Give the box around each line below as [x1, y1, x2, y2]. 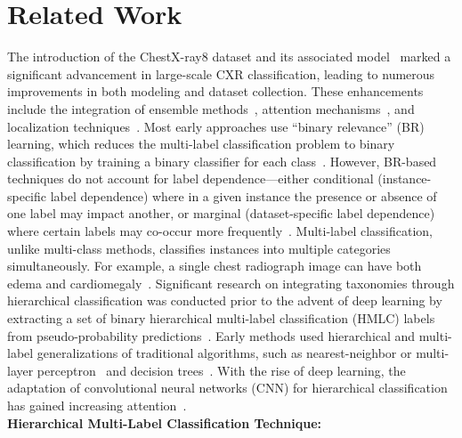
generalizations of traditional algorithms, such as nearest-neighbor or [36, 344, 412, 362]
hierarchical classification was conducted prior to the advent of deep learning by [7, 291, 442, 310]
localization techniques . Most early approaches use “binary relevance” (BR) [7, 117, 425, 135]
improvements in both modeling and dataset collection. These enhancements [7, 82, 424, 101]
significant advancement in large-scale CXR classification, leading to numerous [7, 64, 435, 83]
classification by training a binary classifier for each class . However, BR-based [7, 151, 437, 170]
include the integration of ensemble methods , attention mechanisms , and [7, 99, 415, 118]
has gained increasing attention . [7, 396, 187, 414]
